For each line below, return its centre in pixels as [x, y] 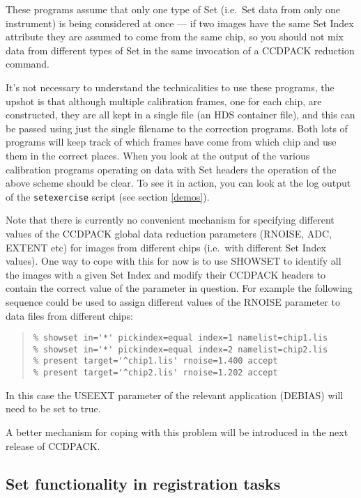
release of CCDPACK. [53, 445]
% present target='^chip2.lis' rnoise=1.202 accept [155, 373]
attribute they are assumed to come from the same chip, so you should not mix [175, 37]
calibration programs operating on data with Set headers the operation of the [171, 169]
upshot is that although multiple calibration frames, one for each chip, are [164, 101]
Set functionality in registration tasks [143, 483]
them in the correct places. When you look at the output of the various [158, 155]
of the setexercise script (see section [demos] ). [108, 196]
